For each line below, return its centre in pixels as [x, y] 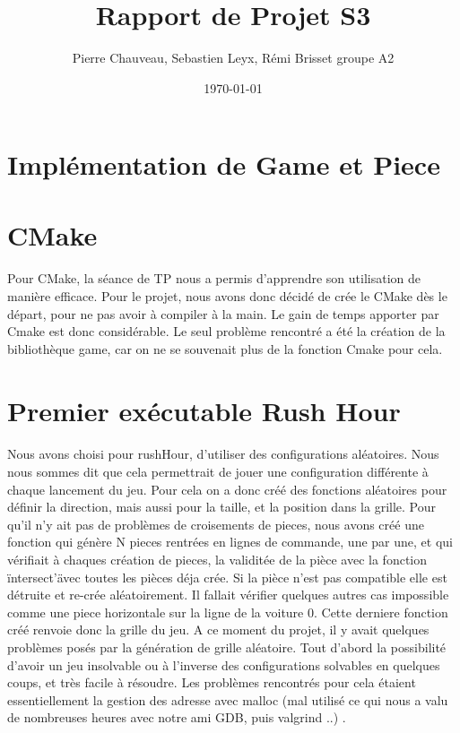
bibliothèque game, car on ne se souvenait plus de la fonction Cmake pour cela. [225, 348]
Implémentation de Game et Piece [224, 164]
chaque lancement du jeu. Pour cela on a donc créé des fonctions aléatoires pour [227, 489]
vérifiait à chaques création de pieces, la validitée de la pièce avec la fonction [217, 559]
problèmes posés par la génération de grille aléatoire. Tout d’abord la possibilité [227, 647]
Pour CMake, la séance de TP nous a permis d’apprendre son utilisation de [214, 278]
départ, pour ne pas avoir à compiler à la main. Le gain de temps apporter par [223, 313]
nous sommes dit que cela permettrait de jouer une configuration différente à [218, 471]
